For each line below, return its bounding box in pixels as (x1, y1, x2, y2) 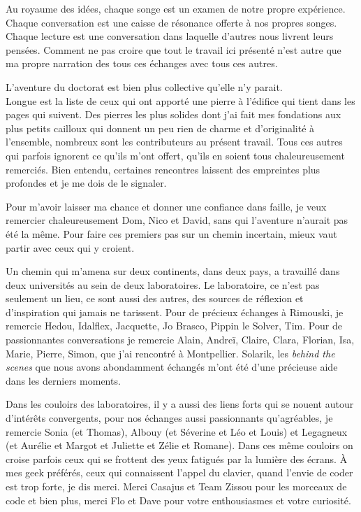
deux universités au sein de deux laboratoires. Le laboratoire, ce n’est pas (6, 277, 320, 292)
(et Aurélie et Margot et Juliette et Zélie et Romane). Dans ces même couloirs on (6, 438, 353, 453)
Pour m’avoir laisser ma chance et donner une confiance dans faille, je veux (6, 199, 327, 213)
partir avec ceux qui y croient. (6, 240, 135, 255)
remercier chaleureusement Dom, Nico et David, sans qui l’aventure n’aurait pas (6, 213, 348, 227)
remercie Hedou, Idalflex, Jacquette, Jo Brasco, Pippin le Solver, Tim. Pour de (6, 318, 342, 333)
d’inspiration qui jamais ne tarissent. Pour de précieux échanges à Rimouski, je (6, 304, 344, 319)
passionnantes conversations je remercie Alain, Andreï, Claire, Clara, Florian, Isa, (6, 332, 355, 347)
